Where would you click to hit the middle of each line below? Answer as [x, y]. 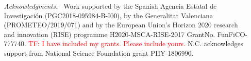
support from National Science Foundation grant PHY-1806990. [99, 53]
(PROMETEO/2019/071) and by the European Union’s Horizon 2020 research [121, 25]
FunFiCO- [232, 34]
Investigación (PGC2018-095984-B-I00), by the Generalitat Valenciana [109, 15]
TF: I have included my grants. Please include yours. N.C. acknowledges [136, 43]
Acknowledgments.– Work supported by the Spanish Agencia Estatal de [110, 6]
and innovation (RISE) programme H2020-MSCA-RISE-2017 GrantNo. [109, 34]
